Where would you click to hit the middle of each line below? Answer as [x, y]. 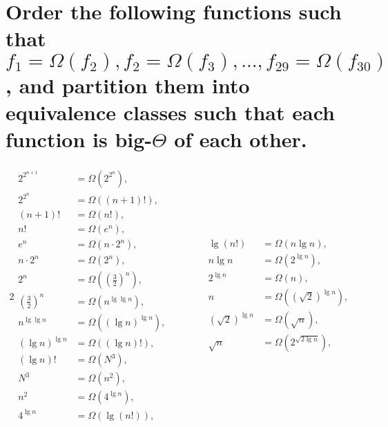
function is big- [79, 139]
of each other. [241, 139]
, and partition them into [128, 85]
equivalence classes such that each [170, 112]
